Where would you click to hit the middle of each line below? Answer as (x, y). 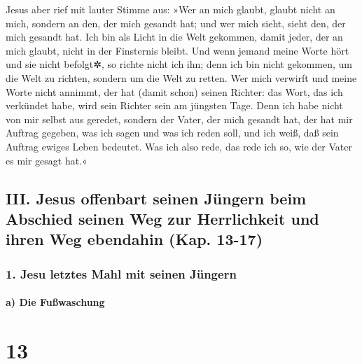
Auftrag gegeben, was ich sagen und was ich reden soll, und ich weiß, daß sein (172, 133)
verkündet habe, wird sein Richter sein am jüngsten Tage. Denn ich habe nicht (174, 105)
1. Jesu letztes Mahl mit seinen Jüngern (121, 273)
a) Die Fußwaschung (55, 302)
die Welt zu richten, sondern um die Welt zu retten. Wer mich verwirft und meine (181, 77)
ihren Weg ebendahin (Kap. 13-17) (134, 239)
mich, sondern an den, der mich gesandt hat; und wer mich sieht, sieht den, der (176, 23)
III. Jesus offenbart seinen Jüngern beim (156, 198)
